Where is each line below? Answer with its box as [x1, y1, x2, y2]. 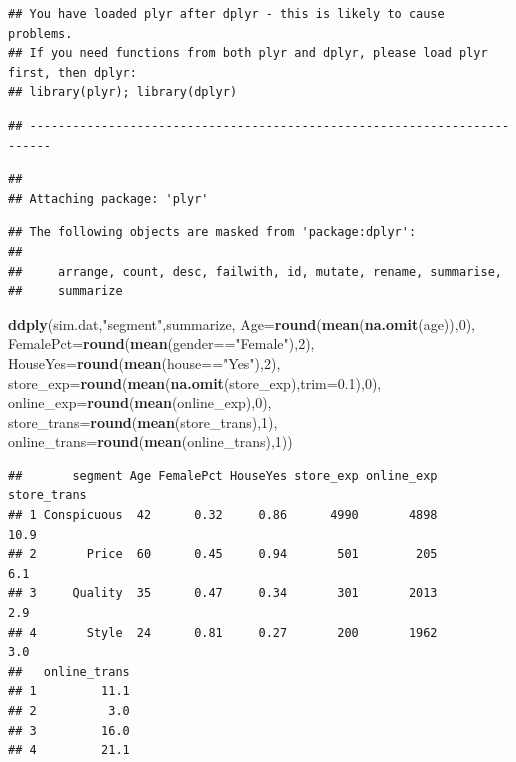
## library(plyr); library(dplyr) [8, 85, 238, 100]
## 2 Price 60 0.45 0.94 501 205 [8, 547, 438, 562]
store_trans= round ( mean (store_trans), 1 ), [8, 411, 278, 432]
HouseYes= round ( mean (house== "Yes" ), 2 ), [8, 352, 281, 373]
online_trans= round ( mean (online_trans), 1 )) [8, 431, 293, 452]
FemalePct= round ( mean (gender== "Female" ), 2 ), [8, 333, 315, 354]
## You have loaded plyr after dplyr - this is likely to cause [8, 7, 445, 21]
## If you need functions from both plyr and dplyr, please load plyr [8, 46, 488, 61]
